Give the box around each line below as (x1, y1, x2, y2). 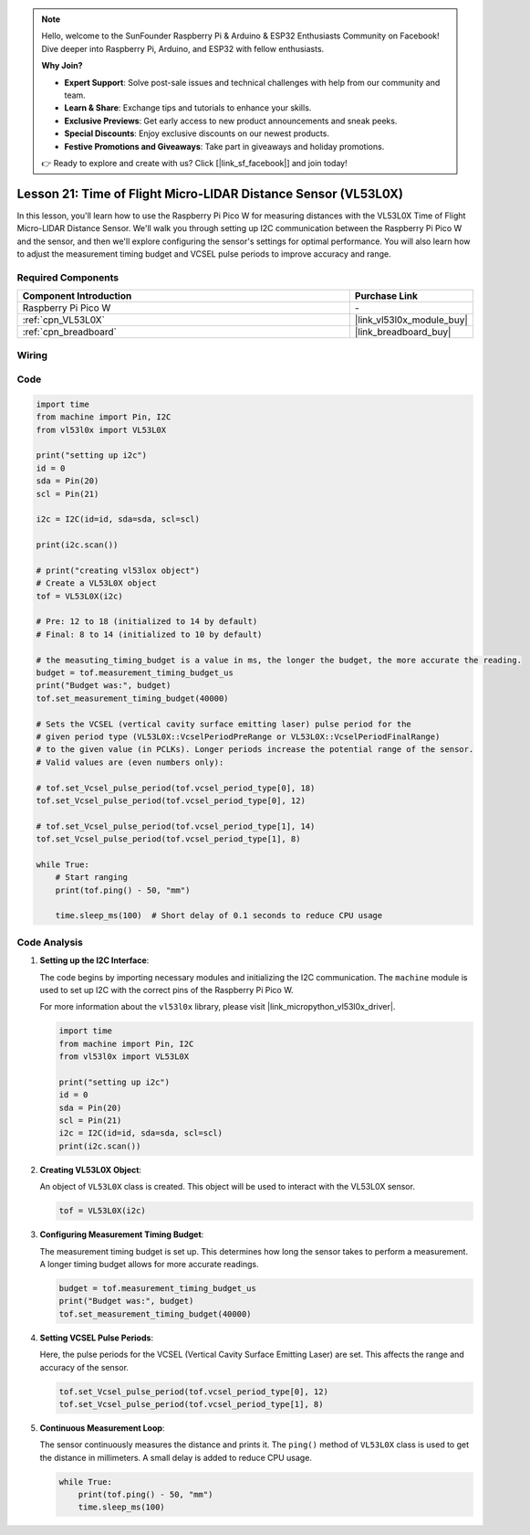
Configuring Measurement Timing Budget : (39, 1229, 204, 1240)
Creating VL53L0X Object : (39, 1164, 141, 1175)
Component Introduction (22, 290, 132, 302)
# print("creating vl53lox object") (36, 565, 201, 576)
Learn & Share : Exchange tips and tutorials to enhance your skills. (64, 102, 312, 113)
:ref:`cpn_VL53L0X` (22, 313, 105, 326)
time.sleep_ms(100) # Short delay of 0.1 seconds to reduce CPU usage (55, 910, 383, 921)
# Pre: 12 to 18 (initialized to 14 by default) (36, 617, 258, 627)
